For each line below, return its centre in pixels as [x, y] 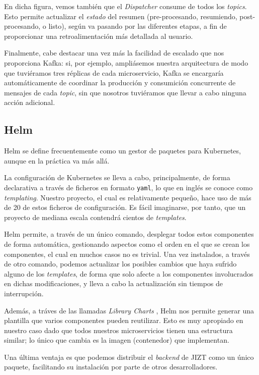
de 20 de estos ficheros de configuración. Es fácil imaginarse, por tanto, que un [125, 207]
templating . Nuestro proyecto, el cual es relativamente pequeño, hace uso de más [128, 197]
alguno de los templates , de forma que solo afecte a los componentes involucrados [129, 273]
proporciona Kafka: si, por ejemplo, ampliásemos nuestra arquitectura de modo [126, 62]
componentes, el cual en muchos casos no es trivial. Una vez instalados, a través [127, 254]
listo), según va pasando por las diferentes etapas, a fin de [138, 26]
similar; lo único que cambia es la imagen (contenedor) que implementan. [117, 340]
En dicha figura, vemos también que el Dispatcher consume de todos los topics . [125, 6]
